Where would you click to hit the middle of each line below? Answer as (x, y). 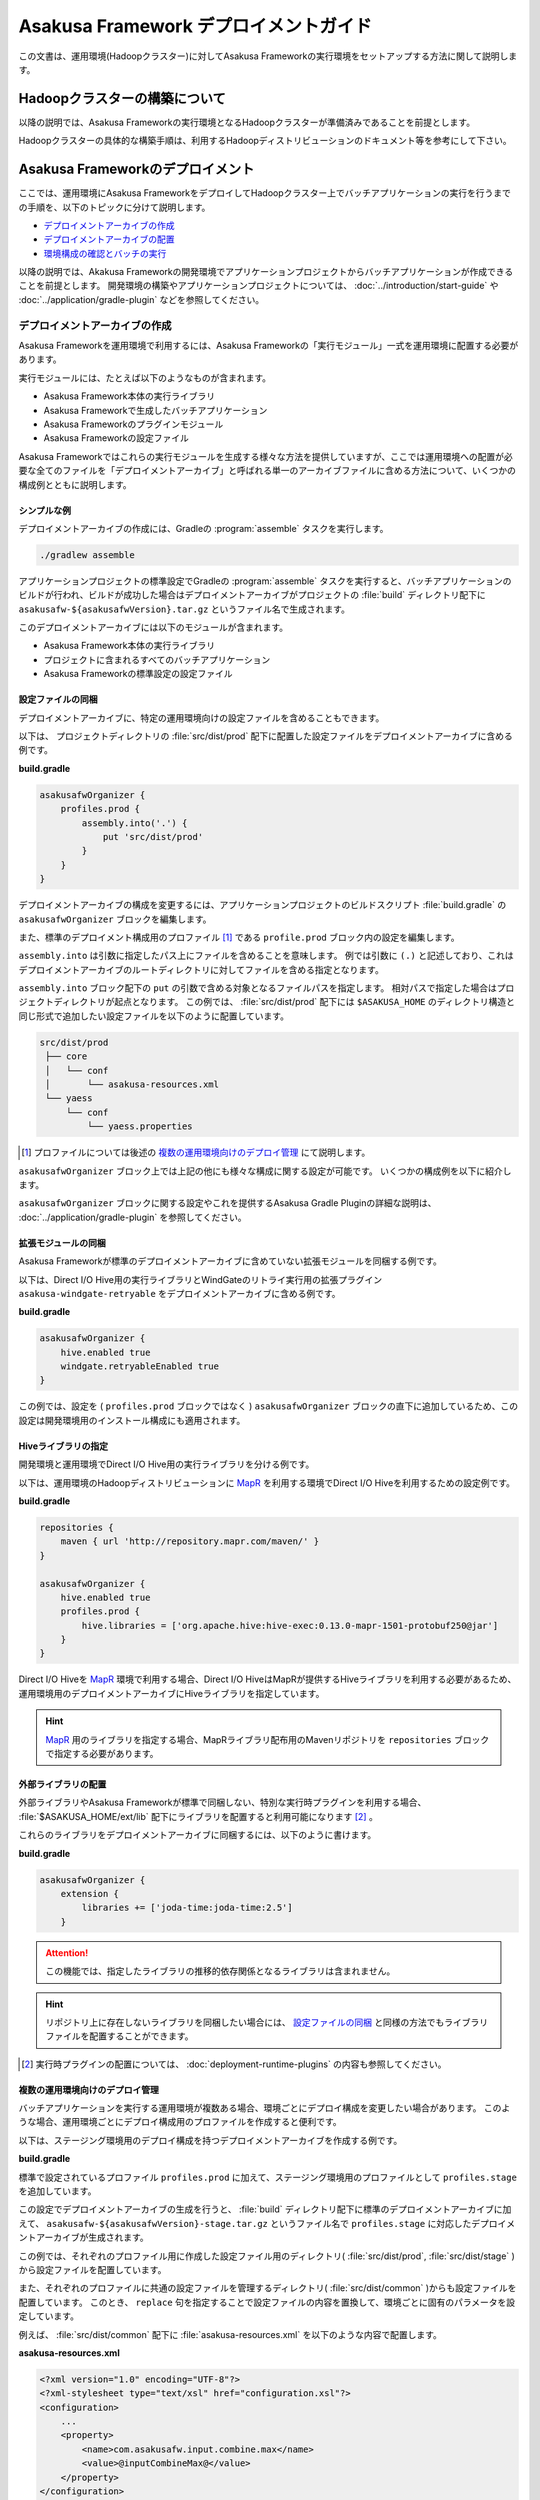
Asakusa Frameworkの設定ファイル (116, 438)
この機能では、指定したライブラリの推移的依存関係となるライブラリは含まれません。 (220, 1971)
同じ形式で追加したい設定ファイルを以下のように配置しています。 (154, 1016)
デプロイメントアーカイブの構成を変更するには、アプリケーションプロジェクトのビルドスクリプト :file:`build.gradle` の (262, 905)
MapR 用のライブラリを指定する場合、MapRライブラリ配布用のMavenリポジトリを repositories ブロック (267, 1739)
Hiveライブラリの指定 (63, 1446)
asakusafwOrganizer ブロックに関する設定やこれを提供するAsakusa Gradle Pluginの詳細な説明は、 (227, 1203)
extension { (90, 1893)
